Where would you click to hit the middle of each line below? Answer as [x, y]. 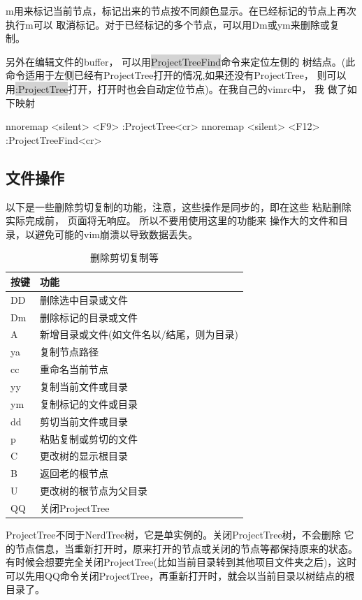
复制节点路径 [69, 352]
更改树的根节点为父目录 [94, 491]
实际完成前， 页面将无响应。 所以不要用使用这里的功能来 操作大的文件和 [172, 220]
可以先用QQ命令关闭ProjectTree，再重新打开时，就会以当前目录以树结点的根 [180, 575]
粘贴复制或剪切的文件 [89, 438]
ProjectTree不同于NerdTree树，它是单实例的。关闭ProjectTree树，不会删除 [173, 534]
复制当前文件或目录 [84, 386]
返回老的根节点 [74, 473]
